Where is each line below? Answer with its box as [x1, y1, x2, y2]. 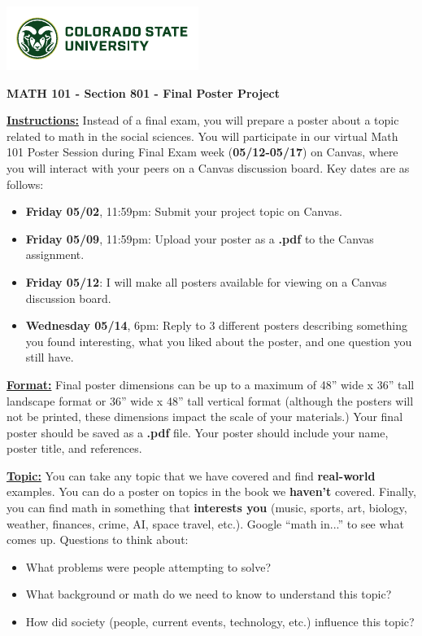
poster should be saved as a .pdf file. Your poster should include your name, [7, 423, 389, 441]
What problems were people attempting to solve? [25, 558, 272, 575]
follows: [7, 175, 44, 192]
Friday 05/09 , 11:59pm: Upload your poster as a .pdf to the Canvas [25, 230, 374, 247]
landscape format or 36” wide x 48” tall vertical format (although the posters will [7, 392, 414, 409]
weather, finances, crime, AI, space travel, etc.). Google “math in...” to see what [7, 515, 404, 532]
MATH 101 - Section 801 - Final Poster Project [7, 84, 280, 101]
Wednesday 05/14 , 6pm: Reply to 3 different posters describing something [25, 317, 407, 334]
